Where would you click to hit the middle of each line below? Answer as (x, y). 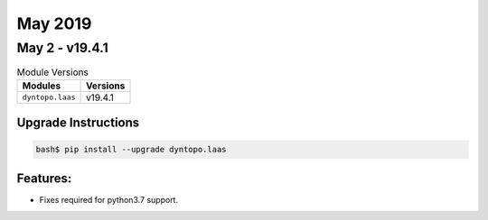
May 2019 (54, 23)
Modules (42, 86)
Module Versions (53, 72)
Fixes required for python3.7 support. (109, 199)
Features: (44, 178)
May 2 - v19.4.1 (62, 48)
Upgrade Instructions (78, 123)
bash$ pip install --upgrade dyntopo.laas (131, 150)
